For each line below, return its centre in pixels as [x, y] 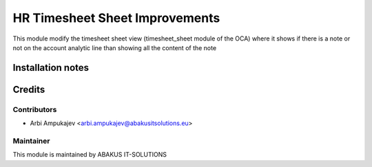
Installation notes [51, 68]
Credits [29, 89]
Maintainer [31, 141]
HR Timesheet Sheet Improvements [116, 18]
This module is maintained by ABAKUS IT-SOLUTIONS [90, 155]
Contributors [35, 109]
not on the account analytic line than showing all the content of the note [115, 47]
